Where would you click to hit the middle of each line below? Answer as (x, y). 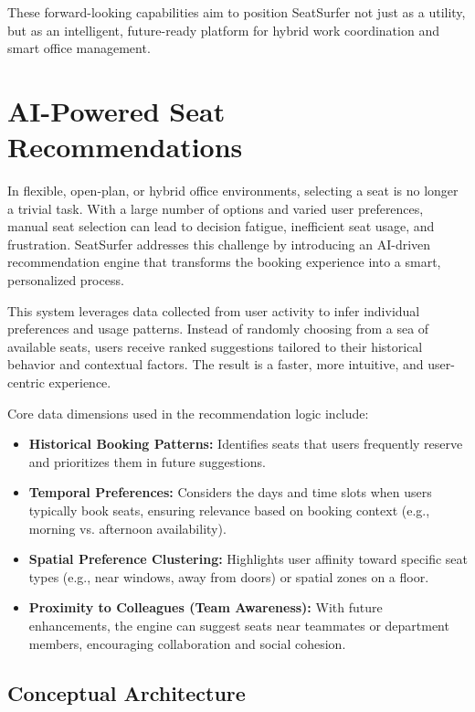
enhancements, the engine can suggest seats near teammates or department (239, 625)
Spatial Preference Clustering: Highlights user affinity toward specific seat (248, 559)
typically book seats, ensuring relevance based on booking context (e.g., (229, 510)
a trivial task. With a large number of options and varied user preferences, (216, 208)
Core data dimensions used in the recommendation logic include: (188, 413)
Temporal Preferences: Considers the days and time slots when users (230, 492)
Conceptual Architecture (127, 692)
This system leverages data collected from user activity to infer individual (214, 310)
